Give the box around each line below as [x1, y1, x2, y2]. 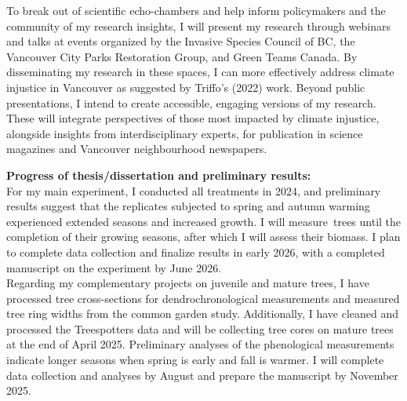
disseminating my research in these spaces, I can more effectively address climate [6, 64, 394, 80]
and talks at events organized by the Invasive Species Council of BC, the [6, 33, 355, 49]
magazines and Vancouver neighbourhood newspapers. [6, 140, 267, 157]
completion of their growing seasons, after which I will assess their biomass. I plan [6, 228, 401, 245]
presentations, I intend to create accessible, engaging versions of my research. [6, 94, 376, 111]
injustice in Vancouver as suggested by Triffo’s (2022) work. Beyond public [6, 78, 365, 95]
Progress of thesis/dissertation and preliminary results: [6, 166, 311, 183]
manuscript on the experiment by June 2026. [6, 259, 222, 275]
